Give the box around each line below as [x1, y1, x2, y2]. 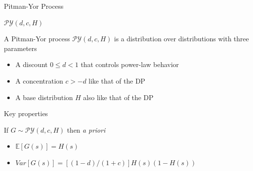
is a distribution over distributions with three [114, 34, 249, 44]
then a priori [67, 124, 106, 135]
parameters [4, 43, 37, 53]
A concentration [15, 75, 63, 85]
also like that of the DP [83, 92, 154, 102]
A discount [15, 59, 48, 69]
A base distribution [15, 92, 73, 102]
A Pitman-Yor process [4, 34, 70, 44]
